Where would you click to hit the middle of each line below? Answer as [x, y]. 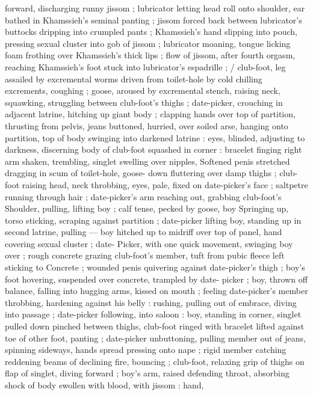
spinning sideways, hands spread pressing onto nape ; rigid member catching [146, 350]
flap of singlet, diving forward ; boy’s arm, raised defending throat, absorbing [147, 373]
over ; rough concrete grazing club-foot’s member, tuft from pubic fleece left [145, 255]
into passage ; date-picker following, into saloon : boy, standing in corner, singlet [153, 314]
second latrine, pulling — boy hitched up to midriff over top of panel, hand [144, 232]
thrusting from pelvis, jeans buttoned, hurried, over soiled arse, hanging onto [147, 125]
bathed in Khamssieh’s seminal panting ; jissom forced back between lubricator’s [153, 20]
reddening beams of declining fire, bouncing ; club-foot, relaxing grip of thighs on [155, 361]
